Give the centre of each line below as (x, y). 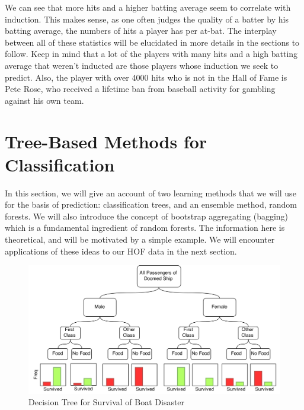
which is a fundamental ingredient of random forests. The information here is (145, 228)
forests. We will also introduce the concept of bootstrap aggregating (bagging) (147, 216)
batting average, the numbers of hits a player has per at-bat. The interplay (141, 31)
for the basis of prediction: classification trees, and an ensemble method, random (151, 204)
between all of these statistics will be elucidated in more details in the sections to (152, 42)
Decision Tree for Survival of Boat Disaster (107, 402)
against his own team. (44, 100)
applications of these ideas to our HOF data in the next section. (121, 251)
